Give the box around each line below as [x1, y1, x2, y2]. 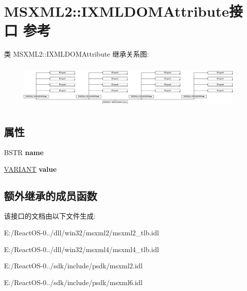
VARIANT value [4, 163, 57, 174]
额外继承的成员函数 [4, 188, 97, 203]
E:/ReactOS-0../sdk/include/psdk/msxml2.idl [4, 260, 143, 271]
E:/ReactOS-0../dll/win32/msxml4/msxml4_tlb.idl [4, 244, 159, 254]
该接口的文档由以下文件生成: [4, 211, 96, 221]
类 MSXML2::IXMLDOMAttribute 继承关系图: [4, 49, 149, 59]
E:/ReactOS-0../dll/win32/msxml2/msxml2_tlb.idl [4, 227, 159, 238]
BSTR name [4, 147, 44, 158]
